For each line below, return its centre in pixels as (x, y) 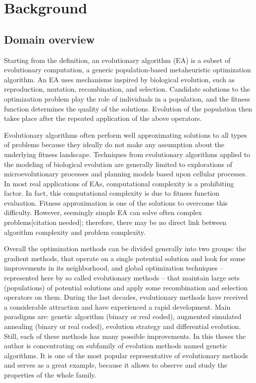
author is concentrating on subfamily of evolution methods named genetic (116, 346)
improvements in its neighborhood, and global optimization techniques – (114, 268)
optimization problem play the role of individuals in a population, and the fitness (127, 98)
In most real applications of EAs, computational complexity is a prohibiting (119, 183)
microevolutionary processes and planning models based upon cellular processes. (126, 174)
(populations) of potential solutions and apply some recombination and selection (126, 287)
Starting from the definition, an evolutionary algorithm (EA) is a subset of (117, 60)
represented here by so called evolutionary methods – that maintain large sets (122, 278)
